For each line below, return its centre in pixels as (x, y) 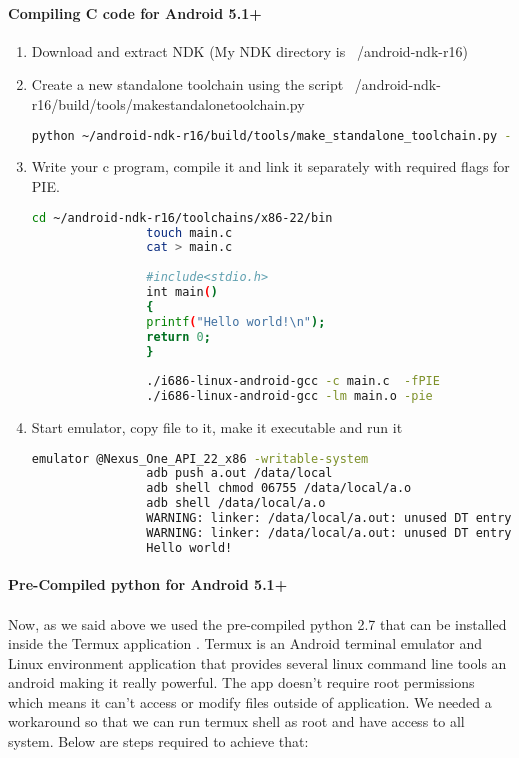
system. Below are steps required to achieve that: (158, 741)
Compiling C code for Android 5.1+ (135, 12)
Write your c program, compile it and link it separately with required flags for (270, 166)
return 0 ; (178, 336)
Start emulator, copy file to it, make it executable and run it (217, 427)
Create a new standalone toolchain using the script (187, 84)
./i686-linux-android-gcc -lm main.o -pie (289, 396)
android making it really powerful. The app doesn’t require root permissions (241, 682)
